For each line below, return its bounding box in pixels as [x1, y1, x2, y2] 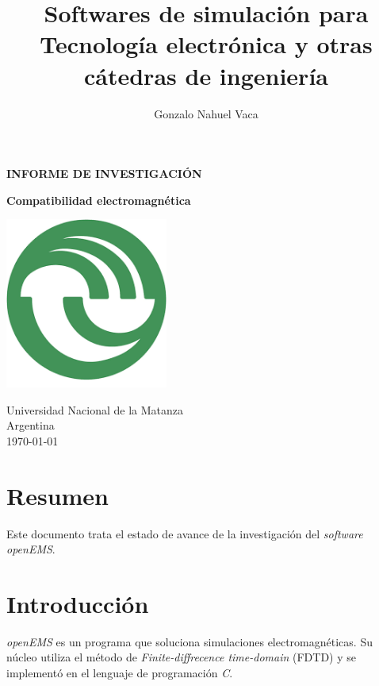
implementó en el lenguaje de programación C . [6, 665, 233, 680]
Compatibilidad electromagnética [6, 191, 191, 208]
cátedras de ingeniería [84, 59, 328, 91]
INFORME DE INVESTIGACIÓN [6, 165, 202, 182]
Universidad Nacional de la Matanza [6, 401, 183, 418]
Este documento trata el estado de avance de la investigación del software [6, 525, 363, 541]
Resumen [6, 479, 109, 511]
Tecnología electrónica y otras [40, 28, 373, 60]
